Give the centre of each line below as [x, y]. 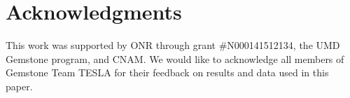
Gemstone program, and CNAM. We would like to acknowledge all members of [175, 58]
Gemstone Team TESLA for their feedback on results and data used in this [167, 72]
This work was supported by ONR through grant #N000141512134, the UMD [173, 45]
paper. [19, 86]
